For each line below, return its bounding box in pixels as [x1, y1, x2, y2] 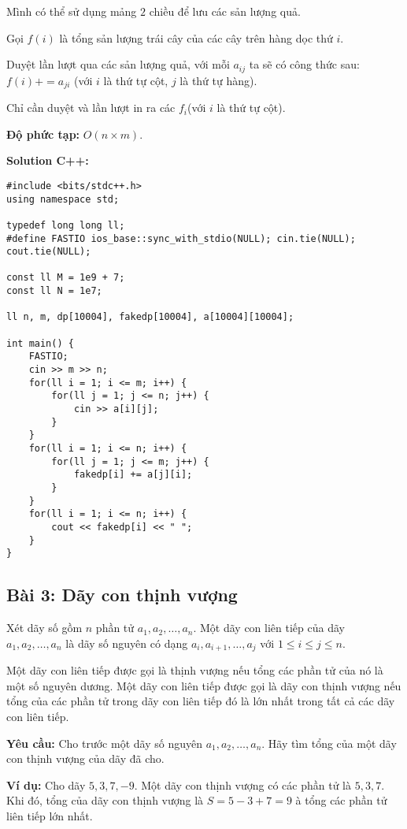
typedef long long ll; [6, 219, 125, 231]
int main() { [6, 337, 74, 349]
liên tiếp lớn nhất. [6, 807, 93, 823]
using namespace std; [6, 193, 120, 205]
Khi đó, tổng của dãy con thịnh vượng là [6, 792, 204, 809]
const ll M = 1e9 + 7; [6, 272, 125, 284]
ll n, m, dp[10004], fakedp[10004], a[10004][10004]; [6, 311, 294, 323]
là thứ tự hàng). [179, 72, 257, 88]
